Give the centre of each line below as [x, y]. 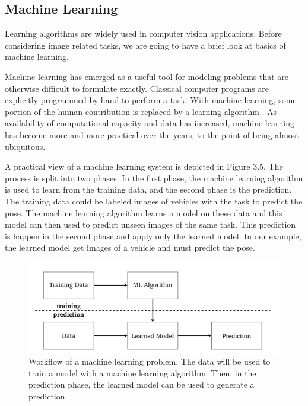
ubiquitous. [25, 146]
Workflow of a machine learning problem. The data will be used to [150, 361]
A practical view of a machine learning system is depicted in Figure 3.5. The [144, 166]
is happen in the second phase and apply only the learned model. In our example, [153, 236]
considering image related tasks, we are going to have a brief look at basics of [145, 45]
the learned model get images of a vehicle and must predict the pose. [130, 247]
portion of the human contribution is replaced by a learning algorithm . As [141, 111]
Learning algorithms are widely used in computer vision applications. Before [143, 33]
